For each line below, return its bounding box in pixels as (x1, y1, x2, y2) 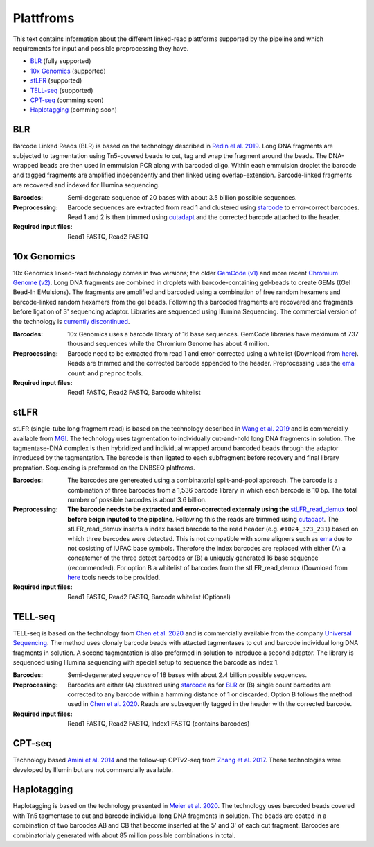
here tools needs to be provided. (67, 573, 161, 582)
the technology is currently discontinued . (12, 317, 130, 325)
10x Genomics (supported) (30, 67, 107, 75)
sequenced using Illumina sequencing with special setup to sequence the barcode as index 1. (12, 658, 280, 666)
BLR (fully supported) (30, 57, 91, 65)
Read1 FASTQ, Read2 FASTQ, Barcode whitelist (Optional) (67, 592, 231, 601)
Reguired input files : (12, 223, 73, 231)
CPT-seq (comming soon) (30, 96, 104, 104)
